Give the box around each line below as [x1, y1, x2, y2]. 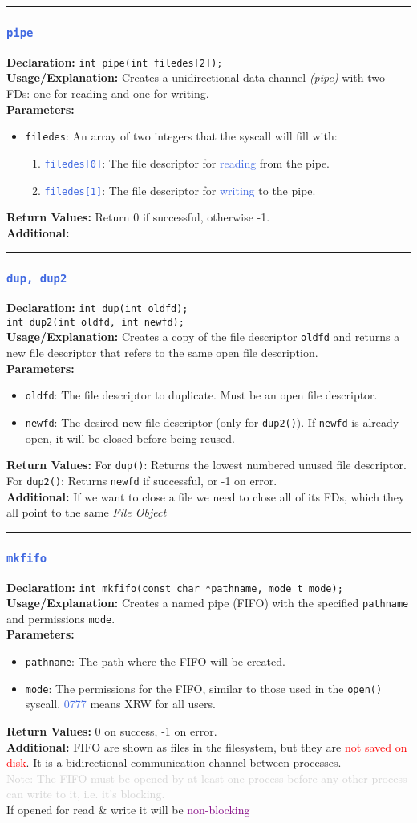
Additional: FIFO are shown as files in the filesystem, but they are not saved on [6, 738, 407, 755]
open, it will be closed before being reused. [25, 429, 235, 446]
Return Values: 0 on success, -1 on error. [6, 722, 217, 739]
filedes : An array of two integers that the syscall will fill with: [25, 128, 338, 144]
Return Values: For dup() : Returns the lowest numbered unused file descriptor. [6, 456, 407, 473]
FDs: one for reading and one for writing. [6, 85, 209, 102]
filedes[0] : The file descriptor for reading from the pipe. [44, 154, 330, 171]
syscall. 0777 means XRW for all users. [25, 695, 216, 712]
